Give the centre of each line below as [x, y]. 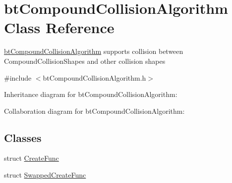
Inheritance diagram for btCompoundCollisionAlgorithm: [91, 94]
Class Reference [59, 27]
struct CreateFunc [31, 158]
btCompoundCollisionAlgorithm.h [94, 77]
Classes [23, 137]
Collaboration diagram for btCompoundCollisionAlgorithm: [94, 111]
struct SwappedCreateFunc [45, 175]
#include [18, 77]
